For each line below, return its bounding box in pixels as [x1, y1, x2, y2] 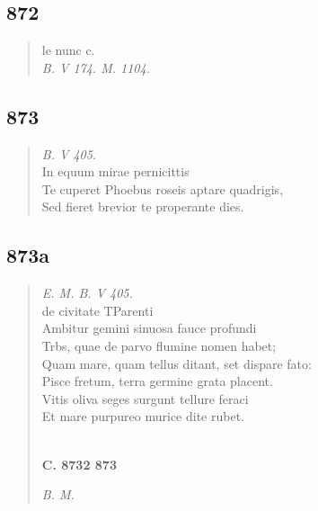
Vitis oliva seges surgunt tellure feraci [41, 389, 249, 408]
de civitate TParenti [41, 300, 154, 319]
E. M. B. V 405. [41, 283, 133, 302]
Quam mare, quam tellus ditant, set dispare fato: [41, 354, 312, 372]
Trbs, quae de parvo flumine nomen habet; [41, 336, 277, 354]
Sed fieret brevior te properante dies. [41, 197, 244, 216]
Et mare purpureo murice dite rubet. [41, 407, 244, 426]
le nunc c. [41, 40, 95, 59]
